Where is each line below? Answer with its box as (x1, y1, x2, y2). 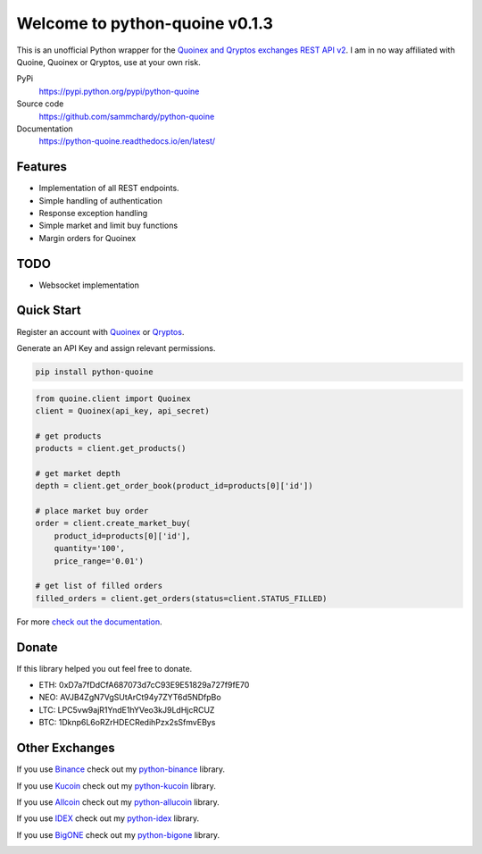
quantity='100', (54, 543, 125, 554)
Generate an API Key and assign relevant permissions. (16, 342, 216, 353)
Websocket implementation (38, 280, 140, 290)
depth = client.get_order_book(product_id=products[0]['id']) (35, 481, 313, 491)
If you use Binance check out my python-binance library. (16, 764, 226, 774)
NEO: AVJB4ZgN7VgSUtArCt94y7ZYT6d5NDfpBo (38, 692, 222, 703)
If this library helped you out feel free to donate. (16, 663, 193, 674)
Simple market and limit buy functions (38, 220, 179, 231)
